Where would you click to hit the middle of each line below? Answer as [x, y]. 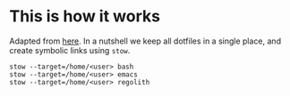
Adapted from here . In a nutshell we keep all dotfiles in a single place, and [145, 41]
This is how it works [85, 16]
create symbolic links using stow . [70, 50]
